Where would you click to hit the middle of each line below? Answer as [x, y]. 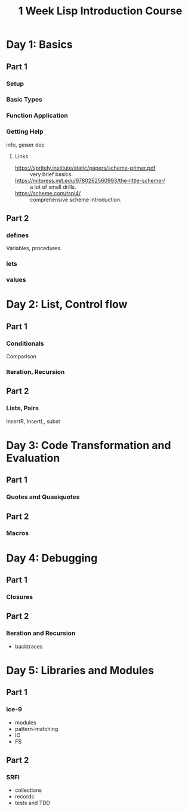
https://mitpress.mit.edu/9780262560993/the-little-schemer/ [90, 180]
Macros [17, 533]
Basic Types [24, 100]
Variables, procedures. [34, 248]
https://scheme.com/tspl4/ [48, 193]
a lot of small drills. [53, 187]
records [24, 797]
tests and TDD [33, 803]
